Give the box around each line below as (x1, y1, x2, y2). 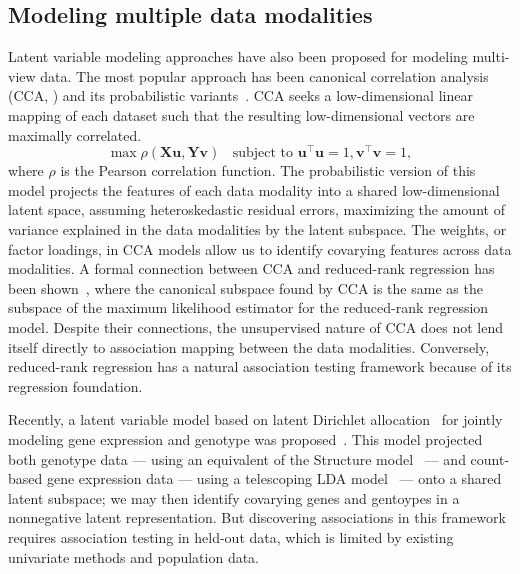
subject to (232, 146, 294, 161)
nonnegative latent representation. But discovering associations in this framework (8, 507, 506, 528)
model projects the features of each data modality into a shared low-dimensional (8, 179, 500, 200)
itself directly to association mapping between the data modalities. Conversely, (8, 336, 490, 357)
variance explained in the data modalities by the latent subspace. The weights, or (8, 219, 507, 240)
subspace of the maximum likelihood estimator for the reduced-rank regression (8, 297, 489, 318)
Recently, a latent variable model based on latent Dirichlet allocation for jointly (8, 409, 503, 430)
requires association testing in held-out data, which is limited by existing (8, 526, 454, 547)
